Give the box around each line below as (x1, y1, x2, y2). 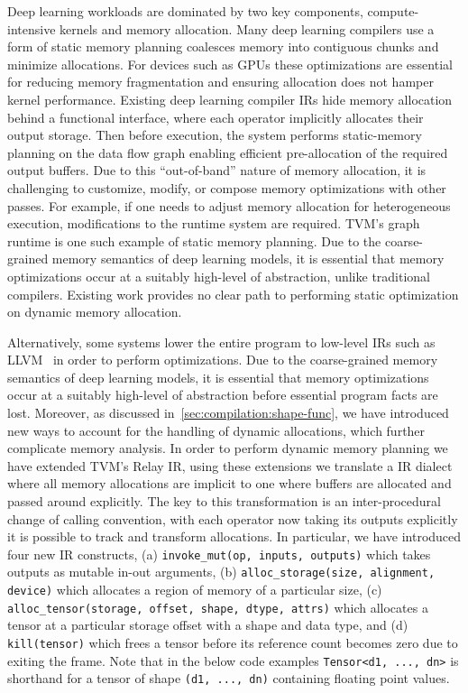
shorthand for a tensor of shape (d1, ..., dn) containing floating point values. (7, 669, 450, 688)
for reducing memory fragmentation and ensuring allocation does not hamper (7, 72, 434, 91)
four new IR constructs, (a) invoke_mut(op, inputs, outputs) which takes (7, 544, 431, 563)
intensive (7, 19, 56, 38)
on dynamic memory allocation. (7, 302, 182, 321)
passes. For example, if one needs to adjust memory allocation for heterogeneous (7, 196, 451, 215)
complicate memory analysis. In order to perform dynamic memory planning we (7, 439, 448, 457)
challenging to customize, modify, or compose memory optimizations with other (7, 178, 446, 197)
